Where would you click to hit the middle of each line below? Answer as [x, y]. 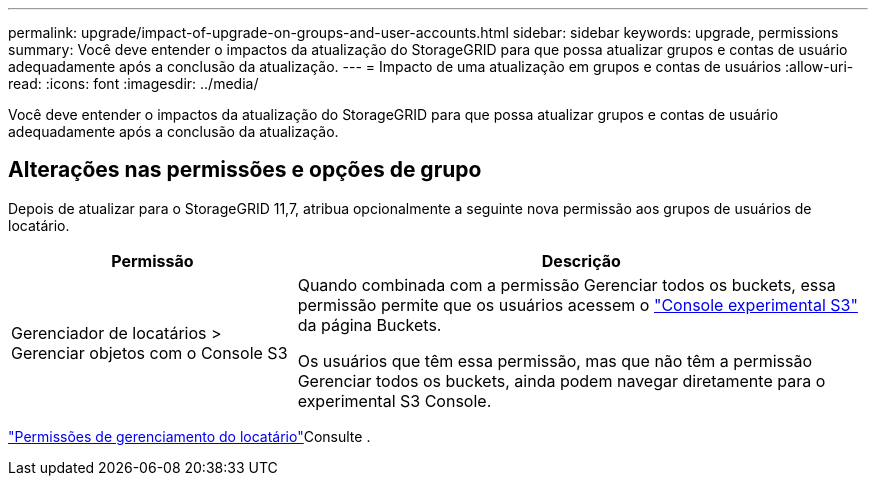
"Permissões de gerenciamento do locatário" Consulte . [189, 436]
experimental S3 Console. [394, 400]
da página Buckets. [369, 324]
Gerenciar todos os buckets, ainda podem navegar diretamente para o [561, 380]
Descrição [581, 260]
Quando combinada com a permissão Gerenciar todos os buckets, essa [566, 284]
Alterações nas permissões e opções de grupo [245, 170]
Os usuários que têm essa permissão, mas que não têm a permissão [555, 360]
